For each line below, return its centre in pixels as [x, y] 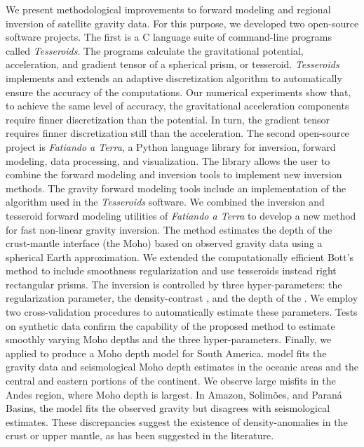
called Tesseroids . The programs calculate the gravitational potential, [155, 50]
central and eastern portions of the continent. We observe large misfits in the [171, 381]
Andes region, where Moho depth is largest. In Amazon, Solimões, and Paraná [174, 394]
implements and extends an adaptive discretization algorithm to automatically [174, 78]
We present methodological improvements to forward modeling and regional [168, 9]
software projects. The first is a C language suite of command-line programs [169, 37]
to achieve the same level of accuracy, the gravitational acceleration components [177, 106]
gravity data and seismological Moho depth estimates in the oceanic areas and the [182, 367]
